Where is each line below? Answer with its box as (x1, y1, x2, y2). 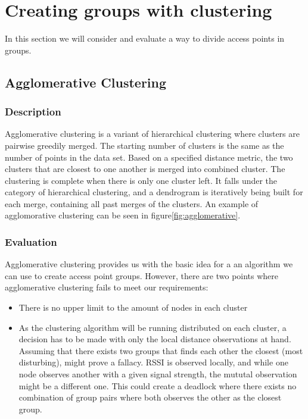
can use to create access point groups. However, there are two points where (5, 269, 279, 282)
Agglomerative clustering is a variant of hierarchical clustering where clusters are (5, 127, 300, 140)
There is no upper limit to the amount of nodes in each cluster (18, 301, 248, 314)
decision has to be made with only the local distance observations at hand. (18, 333, 291, 345)
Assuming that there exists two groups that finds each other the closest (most (18, 344, 303, 357)
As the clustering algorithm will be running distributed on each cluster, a (18, 321, 287, 333)
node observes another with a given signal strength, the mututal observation (18, 368, 297, 380)
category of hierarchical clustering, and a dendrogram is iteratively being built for (5, 186, 303, 198)
